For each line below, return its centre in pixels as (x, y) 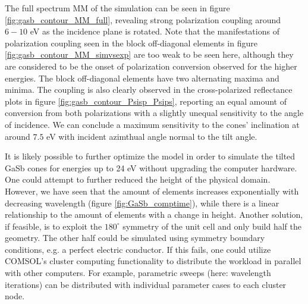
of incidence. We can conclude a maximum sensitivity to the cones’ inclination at (152, 124)
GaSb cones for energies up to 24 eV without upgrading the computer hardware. (151, 167)
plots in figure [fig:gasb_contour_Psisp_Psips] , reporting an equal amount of (146, 101)
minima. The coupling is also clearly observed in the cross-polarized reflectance (149, 90)
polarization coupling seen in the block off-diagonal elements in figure (131, 43)
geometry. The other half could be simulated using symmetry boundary (135, 238)
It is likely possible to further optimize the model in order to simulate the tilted (150, 156)
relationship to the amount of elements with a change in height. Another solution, (154, 214)
